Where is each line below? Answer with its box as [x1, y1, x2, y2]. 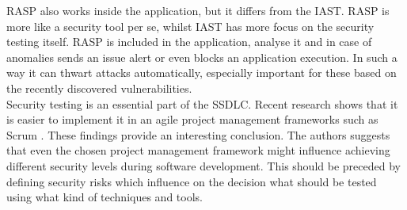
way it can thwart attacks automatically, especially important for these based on [6, 64, 397, 81]
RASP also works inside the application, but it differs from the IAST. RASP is [6, 2, 390, 18]
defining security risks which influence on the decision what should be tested [6, 173, 377, 189]
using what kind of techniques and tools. [6, 189, 203, 205]
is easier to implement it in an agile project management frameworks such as [6, 111, 378, 128]
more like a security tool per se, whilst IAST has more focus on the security [6, 17, 375, 34]
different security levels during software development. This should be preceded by [6, 157, 401, 174]
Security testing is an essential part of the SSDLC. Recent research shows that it [6, 95, 398, 112]
